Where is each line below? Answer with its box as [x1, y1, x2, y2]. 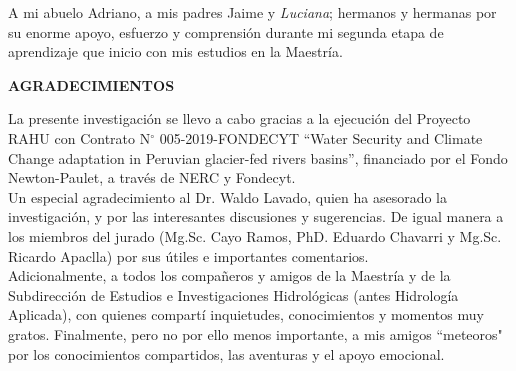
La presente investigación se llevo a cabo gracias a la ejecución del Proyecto [8, 108, 471, 129]
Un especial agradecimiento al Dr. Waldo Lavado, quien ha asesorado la [8, 186, 448, 207]
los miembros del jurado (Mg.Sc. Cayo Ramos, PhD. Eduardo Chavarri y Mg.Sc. [8, 225, 502, 246]
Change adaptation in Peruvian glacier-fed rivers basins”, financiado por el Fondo [8, 147, 508, 168]
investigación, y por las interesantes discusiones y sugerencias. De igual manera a [8, 206, 504, 227]
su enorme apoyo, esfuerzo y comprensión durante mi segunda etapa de [8, 21, 444, 42]
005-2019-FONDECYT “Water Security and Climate [159, 127, 483, 148]
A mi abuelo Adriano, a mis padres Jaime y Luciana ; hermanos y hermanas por [8, 2, 497, 22]
